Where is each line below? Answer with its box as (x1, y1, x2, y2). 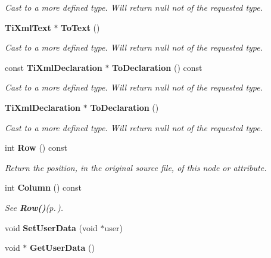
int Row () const (5, 141, 67, 154)
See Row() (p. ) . (5, 201, 64, 213)
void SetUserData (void (5, 221, 98, 234)
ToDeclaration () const (112, 61, 203, 73)
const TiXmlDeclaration (5, 61, 102, 73)
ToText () (61, 21, 100, 33)
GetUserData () (30, 241, 95, 254)
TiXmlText (5, 21, 51, 33)
